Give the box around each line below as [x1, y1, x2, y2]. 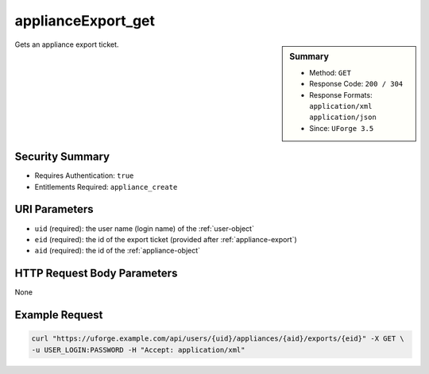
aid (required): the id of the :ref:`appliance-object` [34, 246, 201, 256]
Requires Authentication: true [34, 171, 134, 180]
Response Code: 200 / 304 [309, 79, 404, 89]
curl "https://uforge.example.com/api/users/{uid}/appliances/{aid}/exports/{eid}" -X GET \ [31, 334, 404, 343]
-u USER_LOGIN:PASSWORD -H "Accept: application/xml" [31, 345, 245, 354]
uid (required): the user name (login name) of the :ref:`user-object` [34, 223, 254, 233]
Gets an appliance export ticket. [14, 40, 119, 49]
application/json [309, 113, 377, 122]
